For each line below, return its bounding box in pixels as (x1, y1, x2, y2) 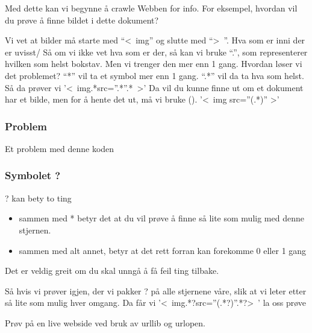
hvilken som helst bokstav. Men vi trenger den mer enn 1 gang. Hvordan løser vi (5, 57, 302, 70)
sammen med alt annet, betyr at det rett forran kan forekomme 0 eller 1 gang (19, 244, 307, 256)
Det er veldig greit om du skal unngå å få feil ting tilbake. (5, 264, 219, 277)
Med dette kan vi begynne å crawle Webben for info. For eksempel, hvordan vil (5, 2, 298, 14)
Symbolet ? (5, 168, 61, 183)
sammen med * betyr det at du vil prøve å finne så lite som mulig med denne (19, 212, 304, 224)
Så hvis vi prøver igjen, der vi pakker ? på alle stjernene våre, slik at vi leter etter (5, 284, 307, 297)
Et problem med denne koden (5, 142, 114, 154)
